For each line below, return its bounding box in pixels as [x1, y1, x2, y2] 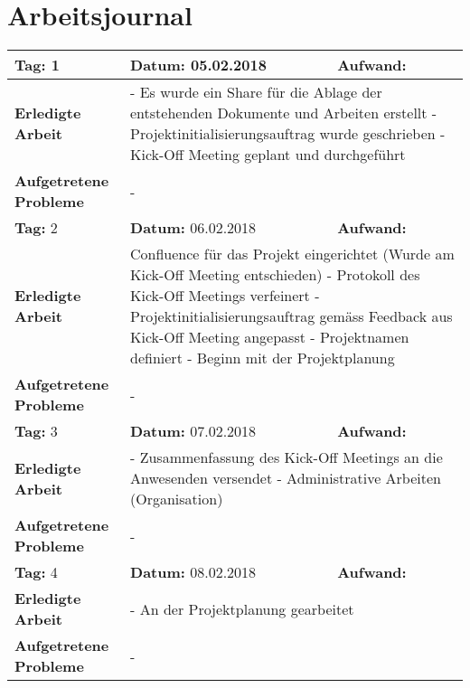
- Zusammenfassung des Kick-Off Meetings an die [130, 447, 443, 468]
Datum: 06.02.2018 [130, 217, 257, 239]
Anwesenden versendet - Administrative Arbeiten [130, 467, 441, 489]
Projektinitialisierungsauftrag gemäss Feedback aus [130, 306, 453, 327]
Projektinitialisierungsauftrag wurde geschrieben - [130, 123, 446, 145]
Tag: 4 [14, 561, 58, 583]
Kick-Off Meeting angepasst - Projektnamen [130, 326, 409, 348]
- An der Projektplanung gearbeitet [130, 598, 354, 619]
